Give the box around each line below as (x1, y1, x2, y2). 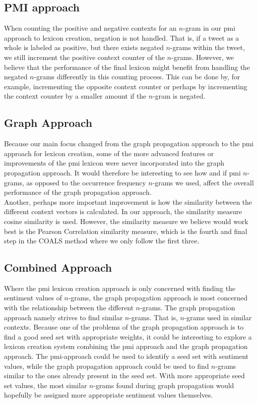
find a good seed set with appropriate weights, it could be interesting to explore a (4, 331, 252, 342)
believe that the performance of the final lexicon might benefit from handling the (4, 61, 250, 72)
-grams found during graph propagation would (93, 380, 234, 390)
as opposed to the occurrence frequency (26, 177, 146, 187)
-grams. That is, (129, 312, 178, 322)
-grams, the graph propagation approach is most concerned (68, 292, 248, 303)
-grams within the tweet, (170, 42, 245, 53)
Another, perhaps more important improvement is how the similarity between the (4, 196, 252, 207)
